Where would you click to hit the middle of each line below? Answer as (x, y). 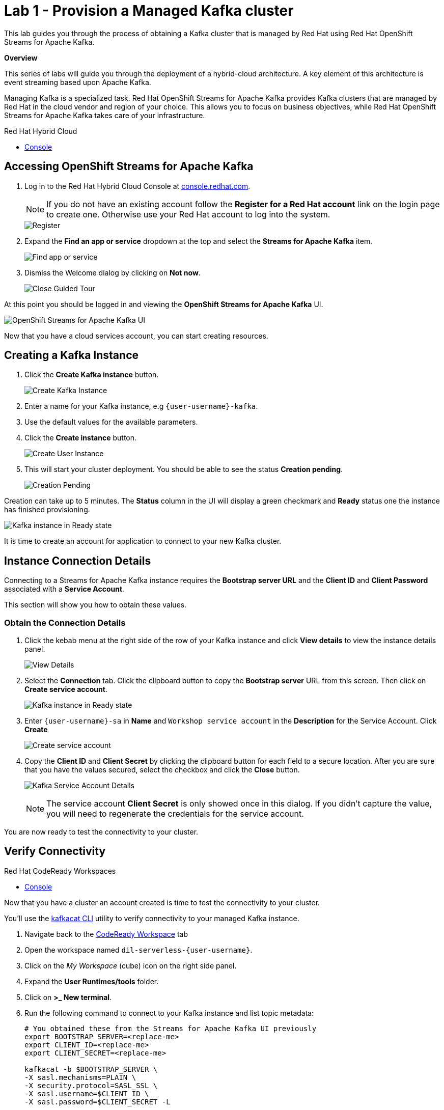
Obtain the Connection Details (65, 622)
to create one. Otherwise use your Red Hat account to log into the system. (188, 214)
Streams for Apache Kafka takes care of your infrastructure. (105, 115)
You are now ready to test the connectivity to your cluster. (101, 832)
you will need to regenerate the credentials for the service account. (175, 814)
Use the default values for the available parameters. (111, 422)
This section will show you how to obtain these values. (95, 605)
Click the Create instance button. (81, 438)
